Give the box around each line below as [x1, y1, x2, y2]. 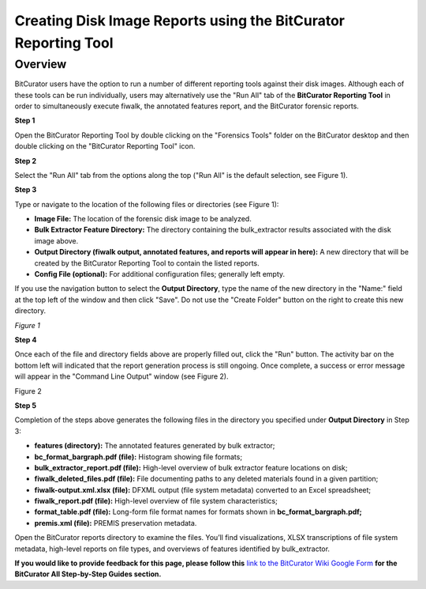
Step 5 [14, 400, 37, 410]
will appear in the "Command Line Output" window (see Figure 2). [14, 372, 229, 381]
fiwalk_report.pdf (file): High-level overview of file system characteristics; [34, 496, 278, 506]
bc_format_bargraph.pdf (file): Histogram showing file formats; [34, 451, 243, 462]
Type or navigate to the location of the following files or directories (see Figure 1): [14, 199, 279, 209]
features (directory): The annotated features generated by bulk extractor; [34, 441, 275, 451]
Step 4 [14, 335, 37, 344]
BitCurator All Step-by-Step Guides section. [14, 569, 162, 579]
